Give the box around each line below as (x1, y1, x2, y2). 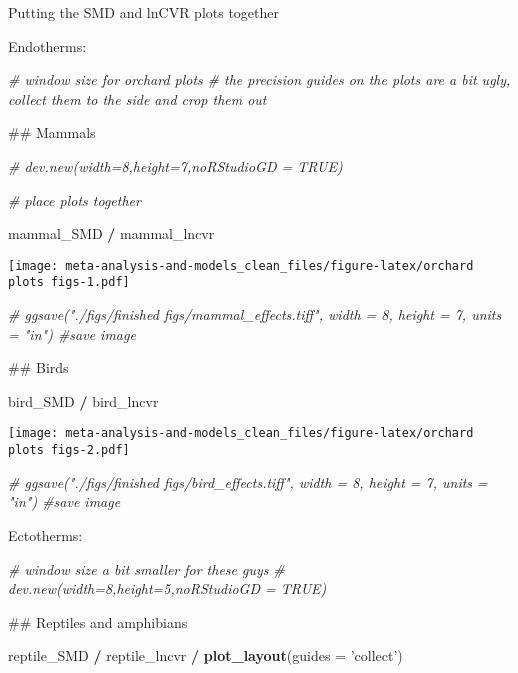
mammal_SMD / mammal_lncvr (8, 223, 215, 244)
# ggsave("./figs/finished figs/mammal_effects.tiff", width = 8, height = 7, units (8, 304, 502, 325)
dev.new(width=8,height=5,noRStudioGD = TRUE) (8, 578, 327, 599)
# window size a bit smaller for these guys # (8, 558, 285, 579)
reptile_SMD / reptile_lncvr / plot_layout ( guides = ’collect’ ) (8, 645, 403, 666)
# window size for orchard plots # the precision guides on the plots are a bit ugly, (8, 69, 511, 90)
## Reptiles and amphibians (8, 611, 188, 632)
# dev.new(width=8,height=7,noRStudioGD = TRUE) (8, 155, 343, 176)
